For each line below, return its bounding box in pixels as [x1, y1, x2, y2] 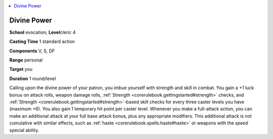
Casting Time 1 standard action [9, 38, 75, 45]
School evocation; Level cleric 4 [9, 29, 76, 35]
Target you [9, 66, 33, 73]
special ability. [9, 127, 39, 133]
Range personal [9, 57, 43, 63]
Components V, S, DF [9, 48, 55, 54]
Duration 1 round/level [9, 76, 56, 82]
